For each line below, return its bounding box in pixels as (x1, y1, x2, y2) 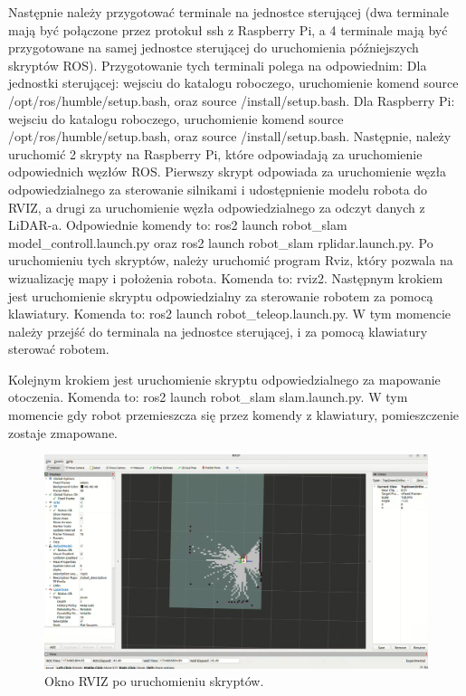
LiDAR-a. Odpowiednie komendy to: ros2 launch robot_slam (8, 215, 347, 234)
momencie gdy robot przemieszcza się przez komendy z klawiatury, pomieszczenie (8, 405, 460, 424)
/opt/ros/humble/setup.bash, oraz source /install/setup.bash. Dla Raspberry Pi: (8, 91, 455, 110)
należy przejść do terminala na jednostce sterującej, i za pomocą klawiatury (8, 321, 428, 340)
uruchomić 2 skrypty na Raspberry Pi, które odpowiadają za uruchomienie (8, 144, 423, 163)
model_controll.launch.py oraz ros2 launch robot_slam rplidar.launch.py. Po (8, 233, 433, 252)
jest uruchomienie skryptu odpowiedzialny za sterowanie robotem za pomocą (8, 286, 433, 305)
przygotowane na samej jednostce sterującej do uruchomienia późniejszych (8, 38, 419, 57)
